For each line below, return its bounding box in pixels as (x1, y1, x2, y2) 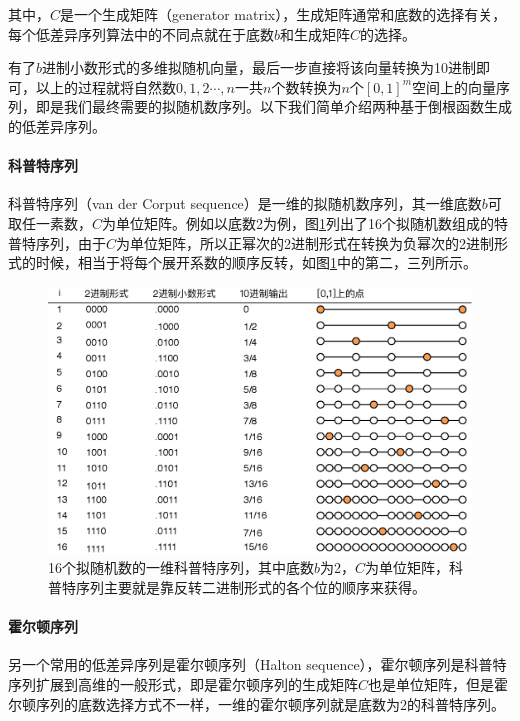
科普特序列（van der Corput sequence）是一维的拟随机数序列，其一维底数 (8, 193, 482, 214)
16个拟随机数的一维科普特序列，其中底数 (48, 557, 314, 578)
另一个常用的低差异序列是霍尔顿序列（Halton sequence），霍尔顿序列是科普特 (8, 654, 507, 675)
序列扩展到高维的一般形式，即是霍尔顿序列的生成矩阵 (8, 673, 358, 694)
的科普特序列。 (407, 693, 505, 714)
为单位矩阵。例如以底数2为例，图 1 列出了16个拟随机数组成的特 (102, 212, 509, 233)
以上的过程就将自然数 (35, 76, 176, 97)
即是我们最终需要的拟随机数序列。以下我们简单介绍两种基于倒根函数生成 (35, 96, 512, 117)
